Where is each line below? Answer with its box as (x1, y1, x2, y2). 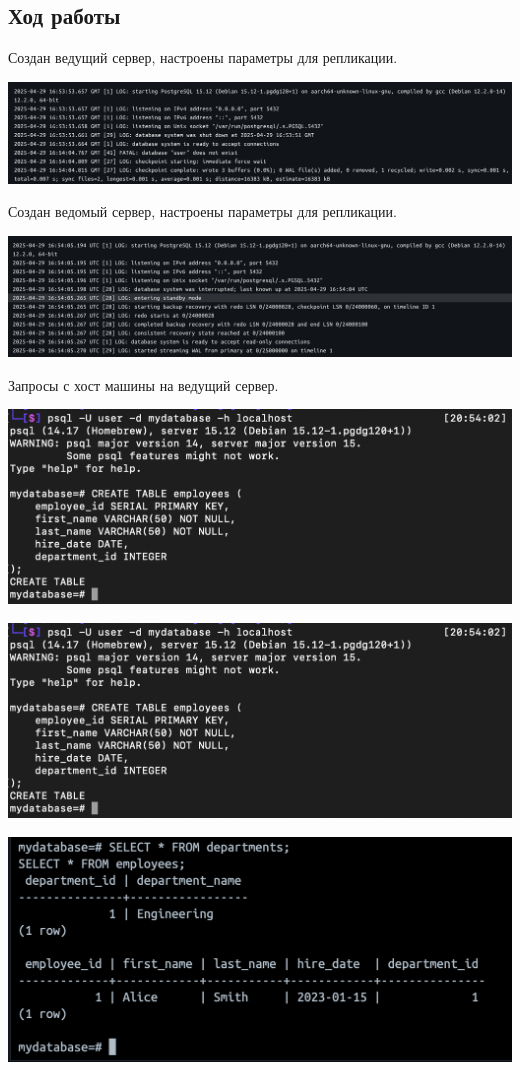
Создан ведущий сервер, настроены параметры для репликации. (8, 47, 398, 68)
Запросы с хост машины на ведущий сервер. (8, 374, 279, 395)
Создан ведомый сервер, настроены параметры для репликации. (8, 201, 397, 222)
